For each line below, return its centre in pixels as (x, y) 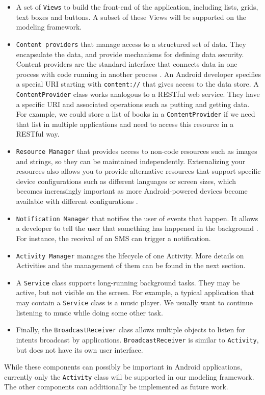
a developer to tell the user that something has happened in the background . (137, 228)
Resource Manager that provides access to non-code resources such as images (137, 151)
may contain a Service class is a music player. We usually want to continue (135, 302)
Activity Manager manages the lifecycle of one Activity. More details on (130, 255)
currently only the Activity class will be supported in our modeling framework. (129, 376)
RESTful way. (38, 134)
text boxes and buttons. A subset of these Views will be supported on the (131, 17)
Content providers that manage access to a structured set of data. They (131, 44)
